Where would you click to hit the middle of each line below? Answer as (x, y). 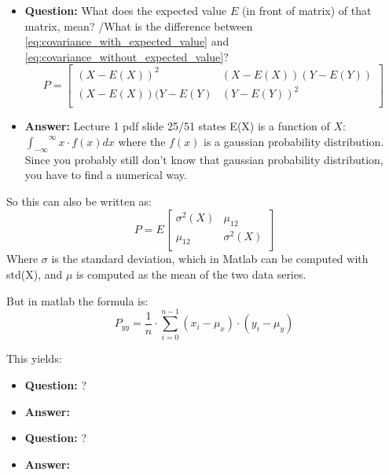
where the (142, 142)
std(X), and (35, 274)
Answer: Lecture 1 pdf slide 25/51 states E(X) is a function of (177, 126)
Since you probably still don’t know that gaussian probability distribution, (204, 159)
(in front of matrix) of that (306, 10)
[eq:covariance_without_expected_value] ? (127, 56)
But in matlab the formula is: (77, 300)
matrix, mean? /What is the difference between (139, 26)
